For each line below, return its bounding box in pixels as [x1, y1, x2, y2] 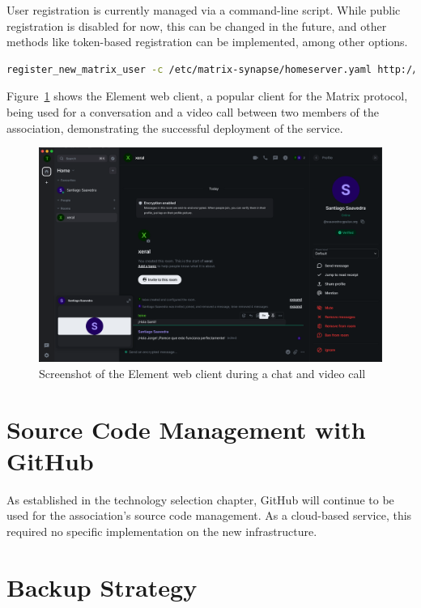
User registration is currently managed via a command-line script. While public [6, 2, 401, 18]
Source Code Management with [6, 412, 366, 445]
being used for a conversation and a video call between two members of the [6, 103, 379, 120]
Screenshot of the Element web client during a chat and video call [39, 364, 366, 381]
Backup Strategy [6, 570, 198, 603]
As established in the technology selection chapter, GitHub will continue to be [6, 491, 394, 508]
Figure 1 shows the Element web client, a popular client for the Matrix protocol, [6, 87, 408, 104]
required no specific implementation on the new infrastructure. [6, 522, 317, 539]
